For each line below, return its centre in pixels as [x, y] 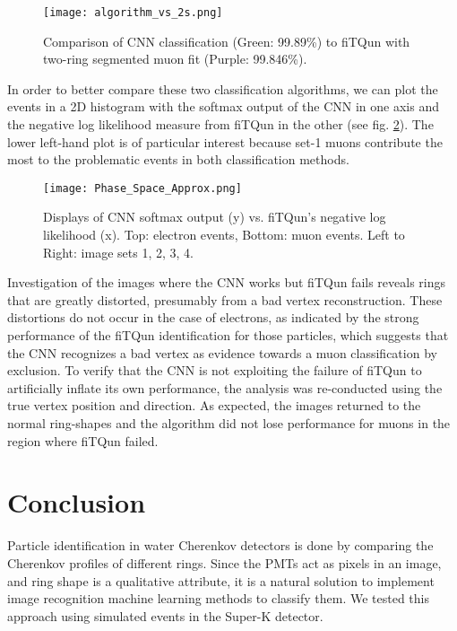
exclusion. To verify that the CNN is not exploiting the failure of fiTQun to [215, 370]
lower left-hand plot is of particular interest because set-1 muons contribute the [225, 141]
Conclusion [77, 502]
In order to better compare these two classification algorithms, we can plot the [223, 88]
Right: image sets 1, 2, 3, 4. [118, 252]
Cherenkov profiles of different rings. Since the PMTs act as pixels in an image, [224, 562]
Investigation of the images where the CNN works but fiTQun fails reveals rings [227, 282]
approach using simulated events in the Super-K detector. [165, 615]
